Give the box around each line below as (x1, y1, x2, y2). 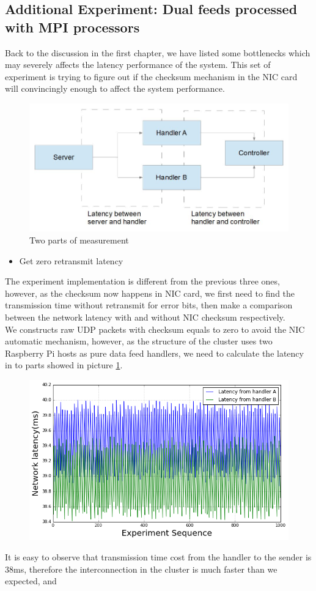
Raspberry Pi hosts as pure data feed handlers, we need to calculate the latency (5, 346, 304, 359)
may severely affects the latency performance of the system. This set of (5, 58, 271, 71)
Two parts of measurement (29, 233, 129, 246)
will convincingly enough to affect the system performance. (5, 82, 225, 95)
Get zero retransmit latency (19, 254, 123, 267)
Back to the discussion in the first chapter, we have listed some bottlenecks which (5, 46, 310, 59)
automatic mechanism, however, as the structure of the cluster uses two (5, 335, 273, 348)
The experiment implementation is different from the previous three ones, (5, 275, 280, 288)
